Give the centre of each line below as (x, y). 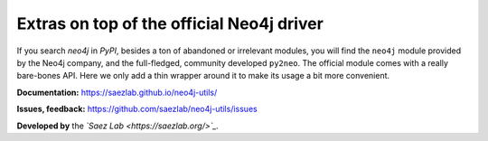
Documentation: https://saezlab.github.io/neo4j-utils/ (117, 92)
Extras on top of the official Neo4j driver (170, 23)
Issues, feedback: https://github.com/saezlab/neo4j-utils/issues (137, 109)
